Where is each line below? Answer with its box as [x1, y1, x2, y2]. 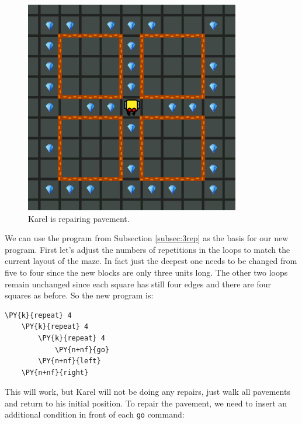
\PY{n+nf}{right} [21, 368, 89, 377]
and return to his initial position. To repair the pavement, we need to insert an [5, 397, 287, 409]
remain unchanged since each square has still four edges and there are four [5, 277, 271, 290]
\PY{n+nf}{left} [38, 357, 101, 366]
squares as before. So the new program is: [5, 289, 154, 301]
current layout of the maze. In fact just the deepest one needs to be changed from [5, 255, 297, 267]
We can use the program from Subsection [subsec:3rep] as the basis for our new [5, 232, 289, 244]
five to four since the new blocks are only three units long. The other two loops [5, 266, 288, 278]
